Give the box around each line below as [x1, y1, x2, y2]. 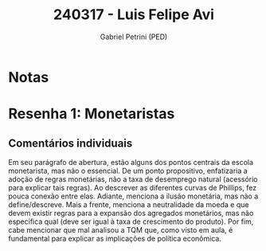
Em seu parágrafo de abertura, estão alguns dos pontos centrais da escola [8, 157, 253, 167]
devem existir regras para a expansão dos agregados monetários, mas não [8, 208, 254, 218]
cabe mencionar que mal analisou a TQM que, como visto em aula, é [8, 225, 233, 234]
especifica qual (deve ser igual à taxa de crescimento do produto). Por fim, [8, 217, 254, 226]
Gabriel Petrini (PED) [100, 32, 168, 41]
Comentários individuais [8, 136, 133, 150]
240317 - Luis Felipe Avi [53, 6, 215, 24]
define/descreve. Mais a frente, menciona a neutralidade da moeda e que [8, 199, 249, 209]
